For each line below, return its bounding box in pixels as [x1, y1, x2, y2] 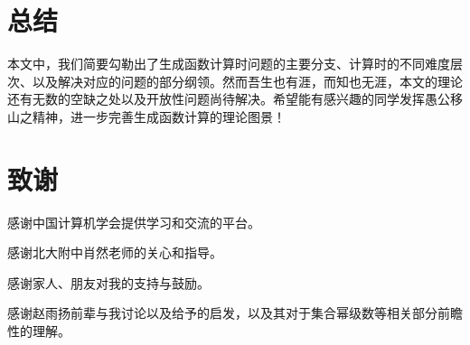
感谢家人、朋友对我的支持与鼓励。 [7, 273, 210, 292]
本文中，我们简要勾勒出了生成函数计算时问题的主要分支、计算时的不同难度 [7, 54, 450, 73]
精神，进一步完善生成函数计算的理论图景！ [32, 107, 286, 126]
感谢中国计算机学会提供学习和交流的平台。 [7, 212, 260, 231]
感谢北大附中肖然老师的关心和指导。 [7, 243, 222, 262]
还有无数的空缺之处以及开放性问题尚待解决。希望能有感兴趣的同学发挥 [7, 89, 425, 108]
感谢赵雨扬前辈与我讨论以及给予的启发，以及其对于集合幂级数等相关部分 [7, 303, 437, 322]
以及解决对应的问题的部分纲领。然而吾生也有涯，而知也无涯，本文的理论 [32, 71, 463, 90]
